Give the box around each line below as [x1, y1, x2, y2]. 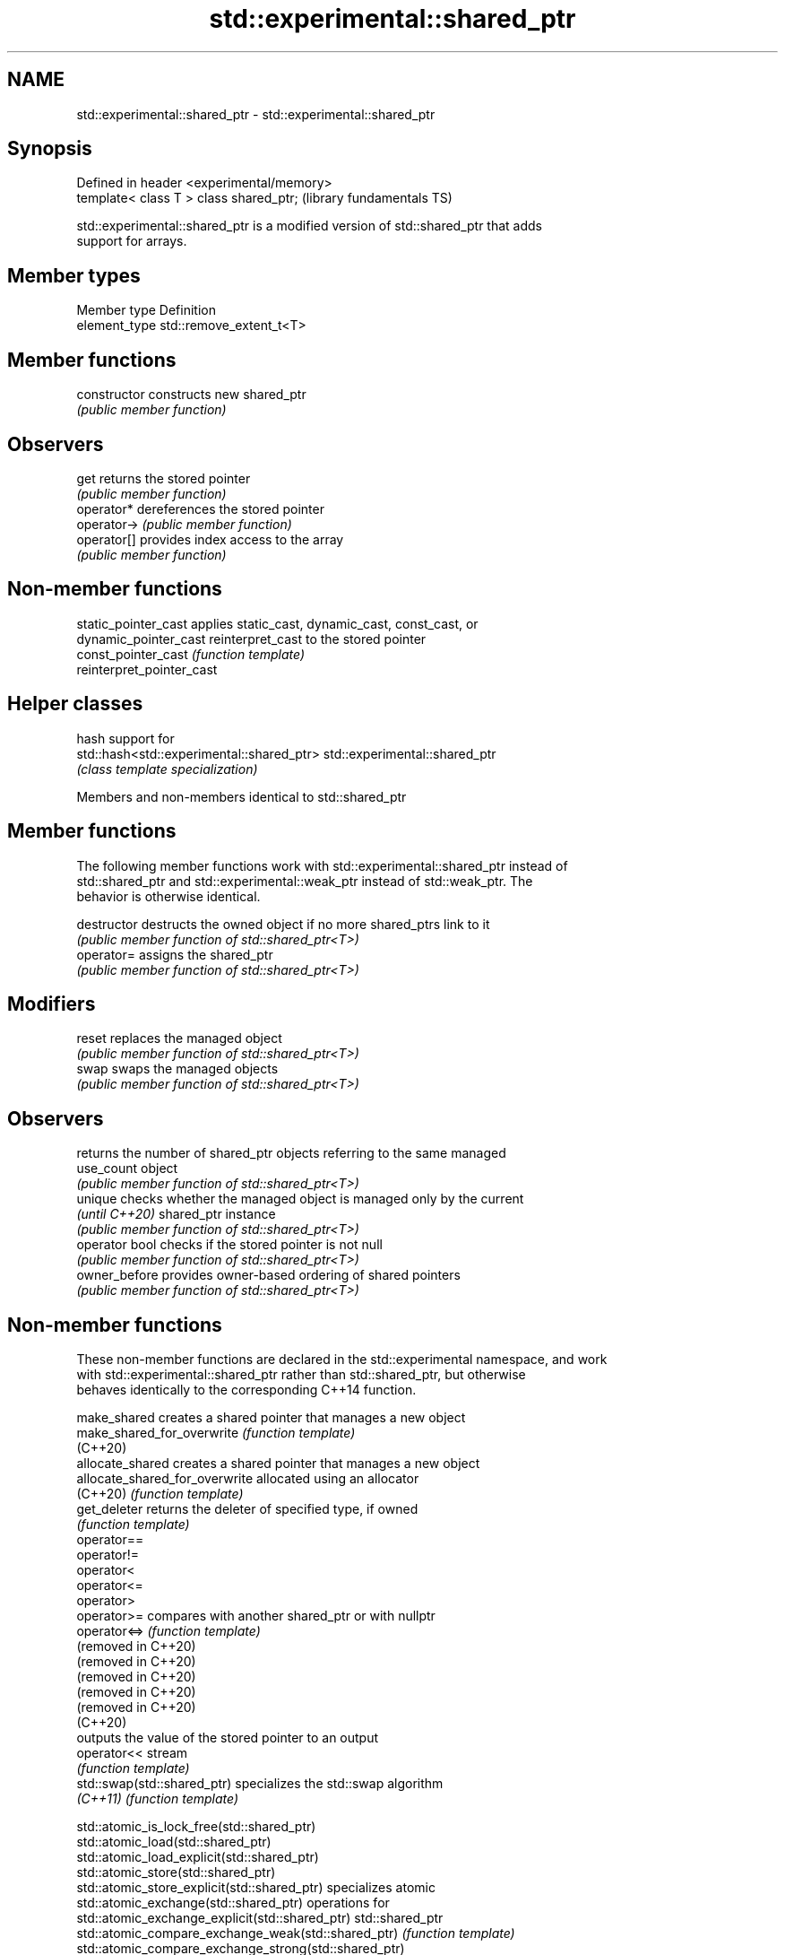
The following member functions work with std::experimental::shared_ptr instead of [76, 857, 568, 873]
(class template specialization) [76, 760, 258, 777]
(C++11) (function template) [76, 1791, 239, 1807]
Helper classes [7, 692, 143, 716]
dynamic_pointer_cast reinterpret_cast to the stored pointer [76, 630, 427, 647]
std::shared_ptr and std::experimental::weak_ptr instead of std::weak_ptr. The [76, 873, 533, 889]
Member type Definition [76, 302, 216, 318]
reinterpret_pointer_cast [76, 661, 218, 677]
